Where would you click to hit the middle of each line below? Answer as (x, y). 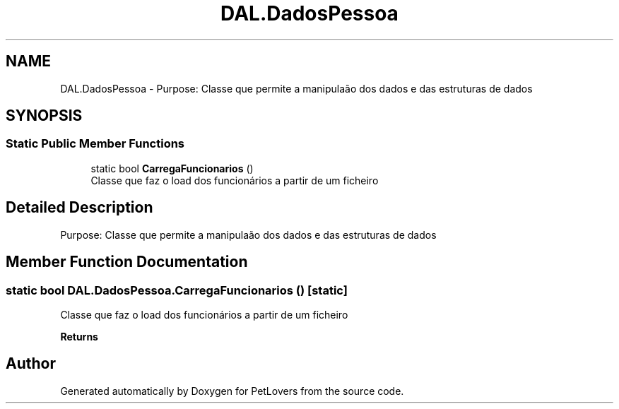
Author (31, 364)
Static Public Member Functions (95, 144)
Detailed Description (79, 208)
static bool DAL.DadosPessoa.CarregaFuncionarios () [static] (177, 290)
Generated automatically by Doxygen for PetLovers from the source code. (232, 391)
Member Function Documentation (127, 262)
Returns (79, 336)
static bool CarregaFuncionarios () (172, 168)
